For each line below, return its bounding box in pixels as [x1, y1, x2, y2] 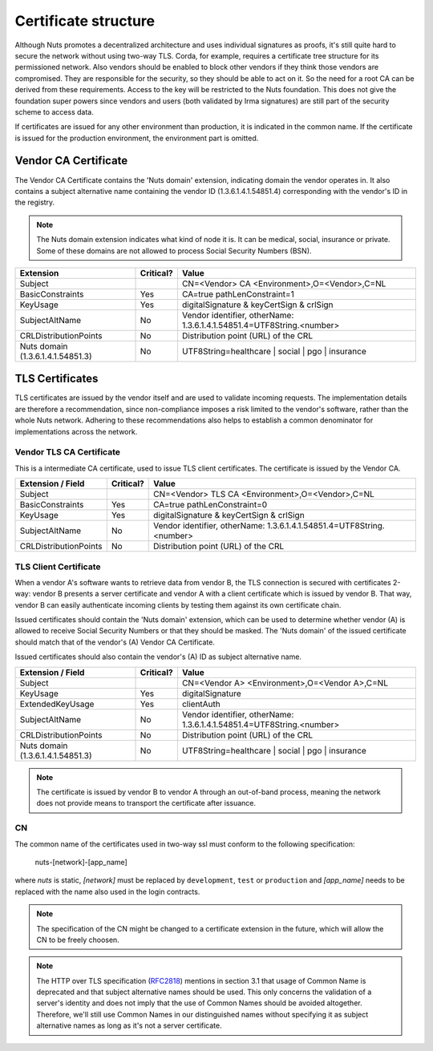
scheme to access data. [14, 107, 94, 116]
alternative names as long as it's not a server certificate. [36, 1021, 222, 1030]
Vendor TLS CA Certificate [14, 447, 120, 458]
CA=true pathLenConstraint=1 [181, 289, 294, 300]
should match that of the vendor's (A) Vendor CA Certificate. [14, 637, 216, 647]
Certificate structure [14, 12, 156, 30]
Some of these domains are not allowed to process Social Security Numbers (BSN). [36, 245, 312, 256]
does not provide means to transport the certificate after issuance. [36, 798, 257, 808]
